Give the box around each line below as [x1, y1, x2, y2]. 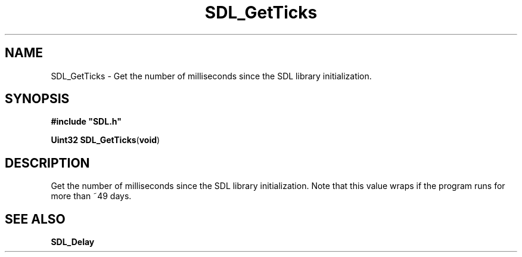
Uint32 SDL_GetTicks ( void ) [51, 135, 160, 145]
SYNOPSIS [5, 91, 70, 107]
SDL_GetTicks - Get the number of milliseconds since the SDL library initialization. [51, 70, 372, 81]
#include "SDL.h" [51, 116, 122, 127]
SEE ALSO [5, 211, 66, 227]
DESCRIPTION [5, 155, 90, 171]
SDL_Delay [51, 237, 95, 247]
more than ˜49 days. [51, 191, 132, 202]
